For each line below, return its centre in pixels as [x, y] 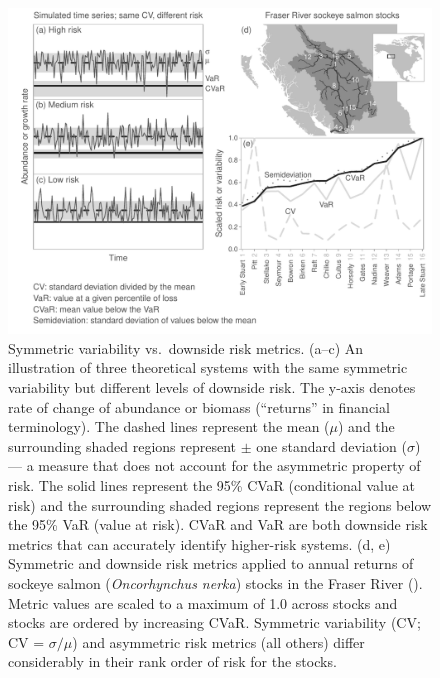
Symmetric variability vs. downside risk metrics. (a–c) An [186, 347]
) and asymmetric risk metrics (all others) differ [218, 641]
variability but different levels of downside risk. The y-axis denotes [212, 387]
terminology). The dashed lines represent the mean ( [169, 426]
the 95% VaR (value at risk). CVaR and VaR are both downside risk [218, 524]
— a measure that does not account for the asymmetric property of [214, 465]
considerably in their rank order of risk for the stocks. [172, 661]
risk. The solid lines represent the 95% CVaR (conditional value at [211, 485]
